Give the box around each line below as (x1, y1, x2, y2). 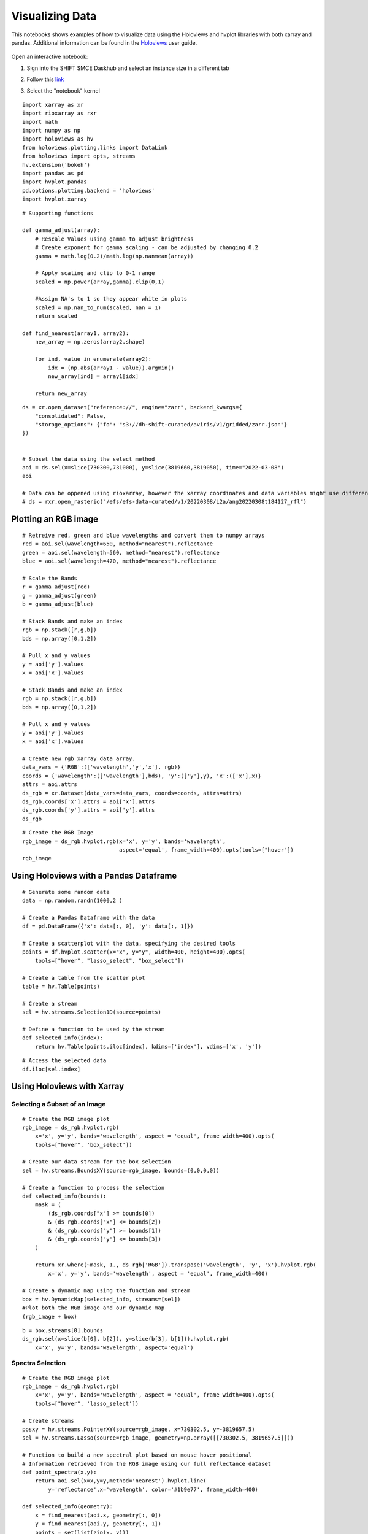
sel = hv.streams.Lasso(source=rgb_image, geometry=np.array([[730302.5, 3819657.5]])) (22, 1435, 294, 1441)
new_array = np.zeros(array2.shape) (34, 338, 145, 345)
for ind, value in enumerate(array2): (34, 356, 152, 363)
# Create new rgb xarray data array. (22, 755, 136, 762)
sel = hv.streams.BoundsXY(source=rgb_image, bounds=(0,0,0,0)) (22, 1166, 220, 1174)
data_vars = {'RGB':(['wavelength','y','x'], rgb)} (22, 764, 181, 771)
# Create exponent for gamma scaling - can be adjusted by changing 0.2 (34, 244, 259, 251)
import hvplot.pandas (22, 179, 87, 185)
